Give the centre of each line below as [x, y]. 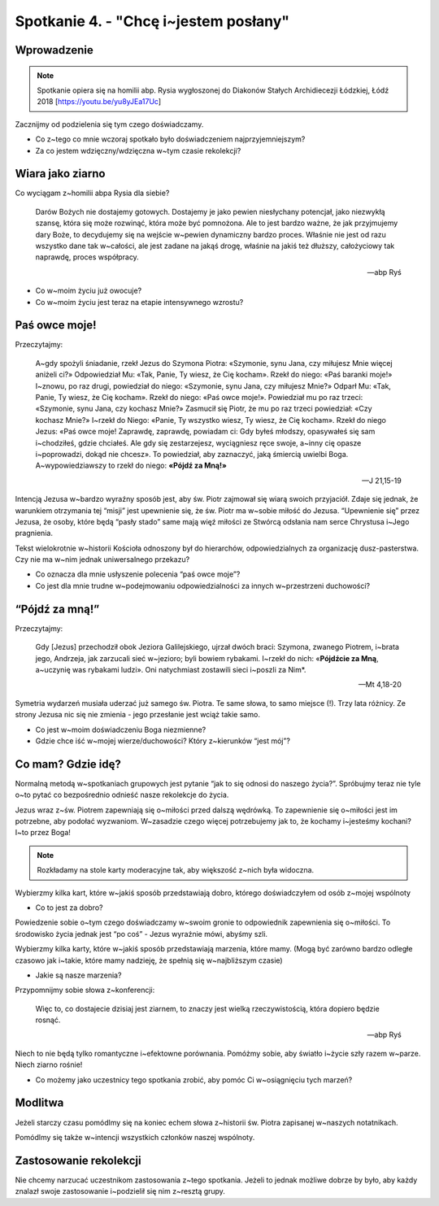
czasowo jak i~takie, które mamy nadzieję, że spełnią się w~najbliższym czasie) [149, 960]
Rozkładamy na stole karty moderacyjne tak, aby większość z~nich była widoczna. [176, 870]
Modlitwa [39, 1103]
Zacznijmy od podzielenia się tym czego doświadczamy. [109, 124]
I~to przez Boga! [43, 833]
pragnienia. [34, 533]
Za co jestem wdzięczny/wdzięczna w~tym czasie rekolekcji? [138, 150]
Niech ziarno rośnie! [49, 1065]
